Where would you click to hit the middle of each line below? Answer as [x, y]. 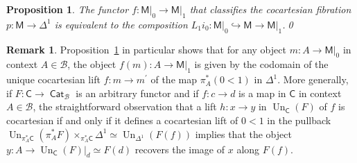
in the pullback [299, 120]
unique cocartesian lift [53, 79]
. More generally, [313, 79]
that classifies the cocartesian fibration [270, 9]
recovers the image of [180, 149]
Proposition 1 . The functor [68, 9]
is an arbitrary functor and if [137, 93]
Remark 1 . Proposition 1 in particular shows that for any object [146, 49]
